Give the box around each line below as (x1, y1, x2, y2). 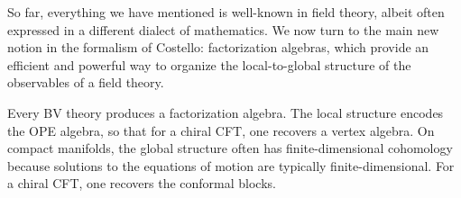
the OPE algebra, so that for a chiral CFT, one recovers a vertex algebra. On (7, 121, 435, 139)
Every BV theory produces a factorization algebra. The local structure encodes (7, 103, 444, 121)
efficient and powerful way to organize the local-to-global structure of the (7, 55, 411, 74)
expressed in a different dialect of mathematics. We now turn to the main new (7, 20, 439, 39)
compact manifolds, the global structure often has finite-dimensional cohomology (7, 139, 453, 157)
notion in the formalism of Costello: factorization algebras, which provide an (7, 38, 429, 57)
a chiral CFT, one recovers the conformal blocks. (7, 174, 276, 193)
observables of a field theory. (7, 73, 164, 92)
